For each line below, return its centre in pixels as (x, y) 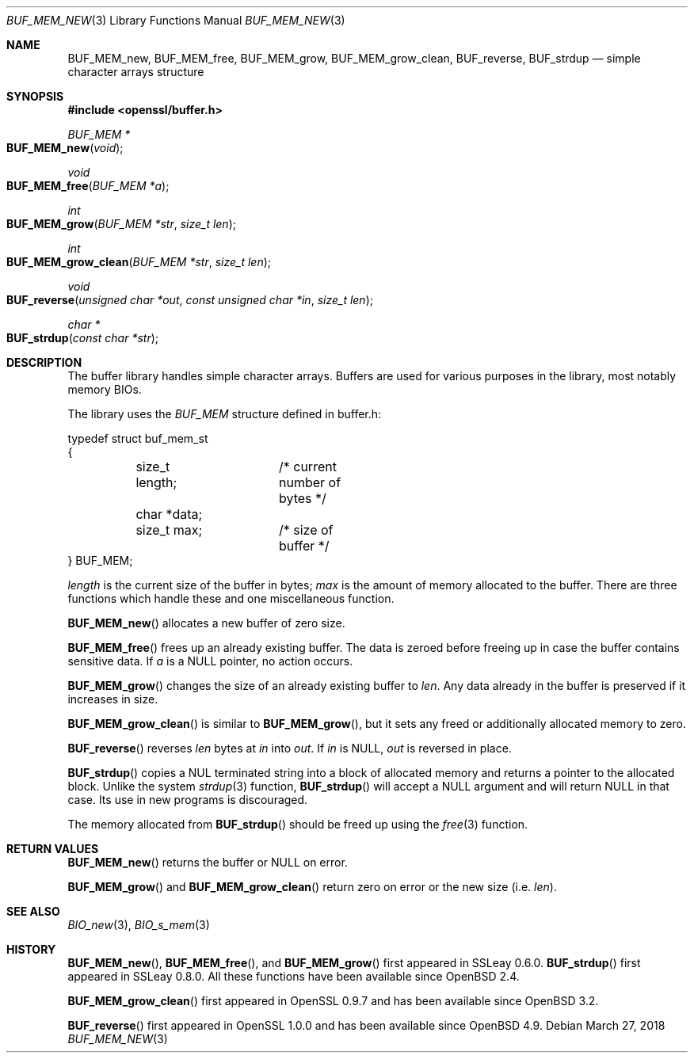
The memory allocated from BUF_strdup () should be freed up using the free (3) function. (298, 824)
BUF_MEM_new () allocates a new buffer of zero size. (206, 623)
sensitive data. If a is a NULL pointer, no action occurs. (210, 661)
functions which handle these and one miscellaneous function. (231, 598)
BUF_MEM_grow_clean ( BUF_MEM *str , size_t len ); (139, 262)
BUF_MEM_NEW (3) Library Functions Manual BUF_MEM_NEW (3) (176, 20)
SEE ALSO (33, 911)
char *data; (169, 514)
